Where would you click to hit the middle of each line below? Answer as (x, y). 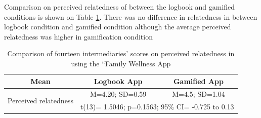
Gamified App (198, 81)
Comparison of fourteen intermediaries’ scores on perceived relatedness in (121, 53)
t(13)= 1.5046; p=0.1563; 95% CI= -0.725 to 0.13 (157, 107)
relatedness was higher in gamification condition (78, 36)
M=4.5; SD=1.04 (199, 94)
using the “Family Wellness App (121, 63)
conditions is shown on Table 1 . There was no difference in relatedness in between (131, 16)
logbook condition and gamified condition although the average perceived (118, 27)
